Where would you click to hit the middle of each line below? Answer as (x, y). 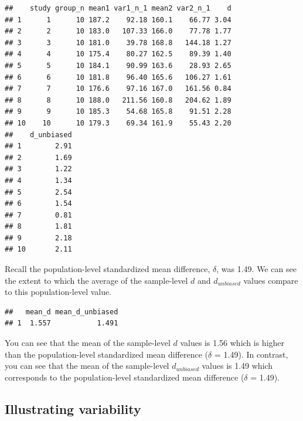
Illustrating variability (73, 408)
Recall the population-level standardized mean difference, (108, 269)
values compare (271, 280)
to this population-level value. (58, 292)
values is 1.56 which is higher (232, 343)
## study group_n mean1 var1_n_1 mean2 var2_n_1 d (118, 8)
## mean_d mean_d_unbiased (62, 312)
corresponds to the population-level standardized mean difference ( (125, 377)
